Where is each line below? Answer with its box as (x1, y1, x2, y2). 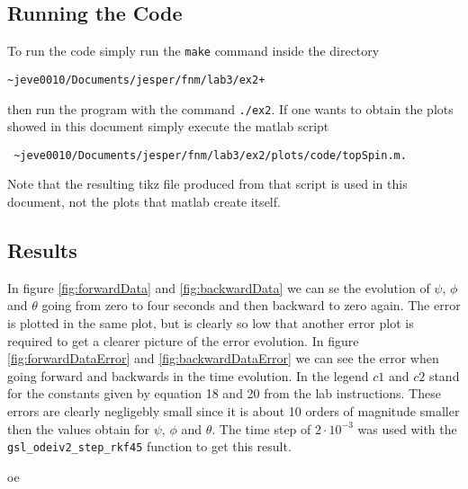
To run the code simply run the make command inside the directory (7, 41, 380, 60)
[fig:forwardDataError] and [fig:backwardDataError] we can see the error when (7, 349, 439, 368)
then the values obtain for (7, 419, 150, 438)
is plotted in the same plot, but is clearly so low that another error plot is (7, 314, 414, 332)
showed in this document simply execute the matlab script (7, 117, 329, 136)
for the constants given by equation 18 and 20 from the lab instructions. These (7, 384, 441, 403)
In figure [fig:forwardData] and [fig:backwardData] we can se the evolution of (7, 278, 430, 297)
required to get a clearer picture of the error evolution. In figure (7, 331, 359, 350)
